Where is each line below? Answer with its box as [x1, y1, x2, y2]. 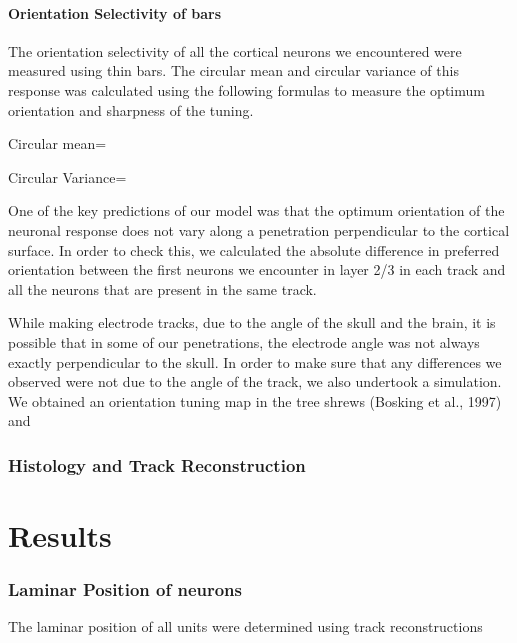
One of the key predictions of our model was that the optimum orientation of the [8, 200, 505, 221]
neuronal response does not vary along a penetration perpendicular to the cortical [8, 219, 510, 240]
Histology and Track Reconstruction [8, 452, 306, 477]
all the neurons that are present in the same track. [8, 278, 317, 299]
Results [8, 514, 112, 555]
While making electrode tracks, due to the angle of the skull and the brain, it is [8, 312, 496, 333]
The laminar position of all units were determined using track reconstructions [8, 616, 483, 637]
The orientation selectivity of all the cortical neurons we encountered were [8, 40, 462, 61]
